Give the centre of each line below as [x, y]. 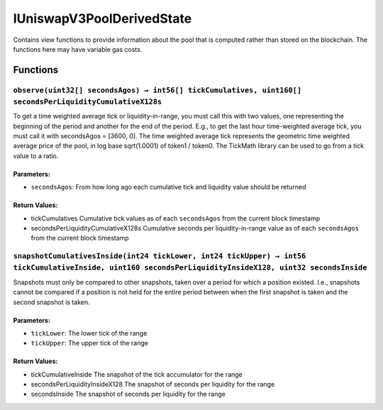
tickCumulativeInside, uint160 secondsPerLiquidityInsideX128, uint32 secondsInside [190, 268]
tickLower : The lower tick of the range [89, 333]
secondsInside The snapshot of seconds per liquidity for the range [128, 394]
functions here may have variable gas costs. [78, 49]
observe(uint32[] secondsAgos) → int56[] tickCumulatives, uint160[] [157, 90]
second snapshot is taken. [51, 302]
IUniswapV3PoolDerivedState [102, 18]
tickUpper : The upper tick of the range [90, 343]
